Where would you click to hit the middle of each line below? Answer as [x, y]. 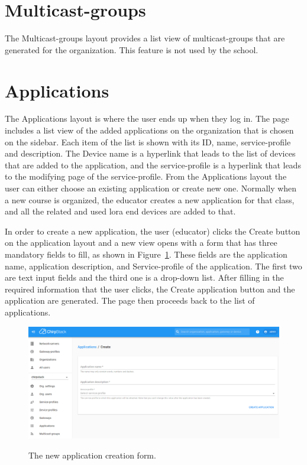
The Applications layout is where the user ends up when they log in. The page [147, 118]
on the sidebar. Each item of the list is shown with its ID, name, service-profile [148, 142]
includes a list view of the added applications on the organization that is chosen [149, 130]
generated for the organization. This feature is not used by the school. [132, 49]
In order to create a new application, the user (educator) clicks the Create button [153, 231]
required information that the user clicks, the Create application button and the [150, 289]
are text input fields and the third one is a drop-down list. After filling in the [144, 277]
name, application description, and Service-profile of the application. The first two [153, 266]
